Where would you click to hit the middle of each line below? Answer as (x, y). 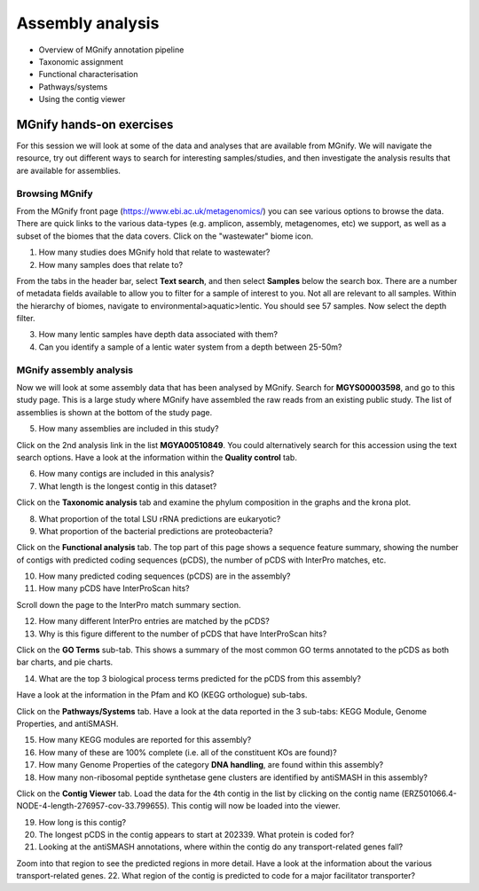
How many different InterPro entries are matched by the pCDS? (154, 621)
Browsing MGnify (55, 193)
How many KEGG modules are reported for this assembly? (145, 740)
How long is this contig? (82, 822)
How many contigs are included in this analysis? (126, 474)
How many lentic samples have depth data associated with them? (158, 335)
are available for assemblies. (69, 170)
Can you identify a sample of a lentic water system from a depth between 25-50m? (190, 347)
